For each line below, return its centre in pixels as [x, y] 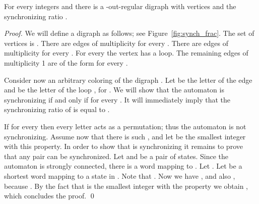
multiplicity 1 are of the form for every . [66, 62]
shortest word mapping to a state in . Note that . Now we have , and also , [120, 175]
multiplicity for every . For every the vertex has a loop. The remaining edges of [126, 53]
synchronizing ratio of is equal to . [57, 109]
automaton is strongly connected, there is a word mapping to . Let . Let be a [123, 166]
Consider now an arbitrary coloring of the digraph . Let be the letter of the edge [128, 80]
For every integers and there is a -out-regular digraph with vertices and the [120, 6]
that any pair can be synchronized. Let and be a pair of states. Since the [116, 156]
